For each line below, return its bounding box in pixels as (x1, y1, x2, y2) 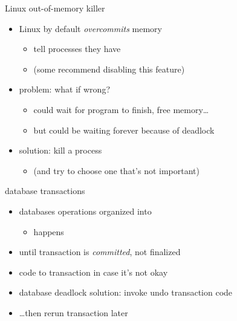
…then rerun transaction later (19, 306, 128, 319)
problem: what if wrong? (19, 83, 111, 96)
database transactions (5, 184, 85, 197)
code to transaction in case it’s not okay (19, 265, 168, 278)
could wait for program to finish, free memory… (33, 103, 209, 115)
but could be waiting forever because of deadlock (33, 123, 215, 136)
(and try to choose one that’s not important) (33, 164, 200, 177)
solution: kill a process (19, 144, 102, 157)
